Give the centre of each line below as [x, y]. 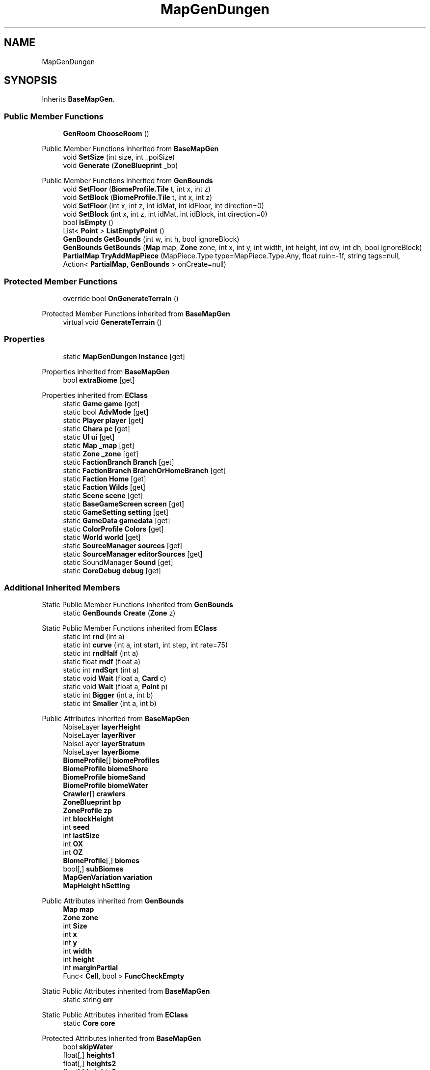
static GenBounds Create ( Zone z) [119, 613]
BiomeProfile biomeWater [106, 786]
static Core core [89, 1023]
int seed [76, 827]
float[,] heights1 [89, 1055]
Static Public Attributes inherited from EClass [115, 1015]
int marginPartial [91, 968]
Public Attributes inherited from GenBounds [113, 901]
